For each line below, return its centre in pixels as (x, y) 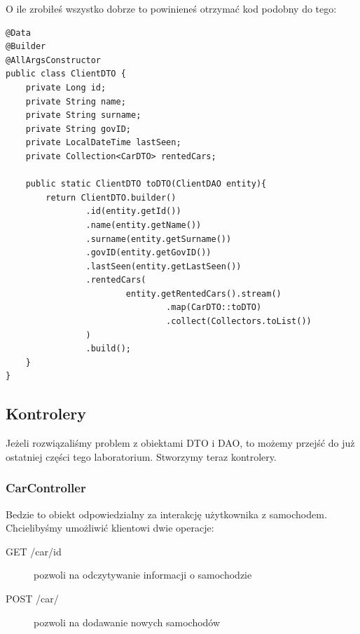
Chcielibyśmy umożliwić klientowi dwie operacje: (110, 528)
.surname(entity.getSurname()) (159, 239)
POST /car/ (32, 599)
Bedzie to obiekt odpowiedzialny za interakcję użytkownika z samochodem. (166, 514)
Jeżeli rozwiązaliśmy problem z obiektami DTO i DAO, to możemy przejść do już (180, 443)
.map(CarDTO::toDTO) (214, 308)
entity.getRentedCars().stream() (203, 294)
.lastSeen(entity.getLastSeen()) (164, 266)
